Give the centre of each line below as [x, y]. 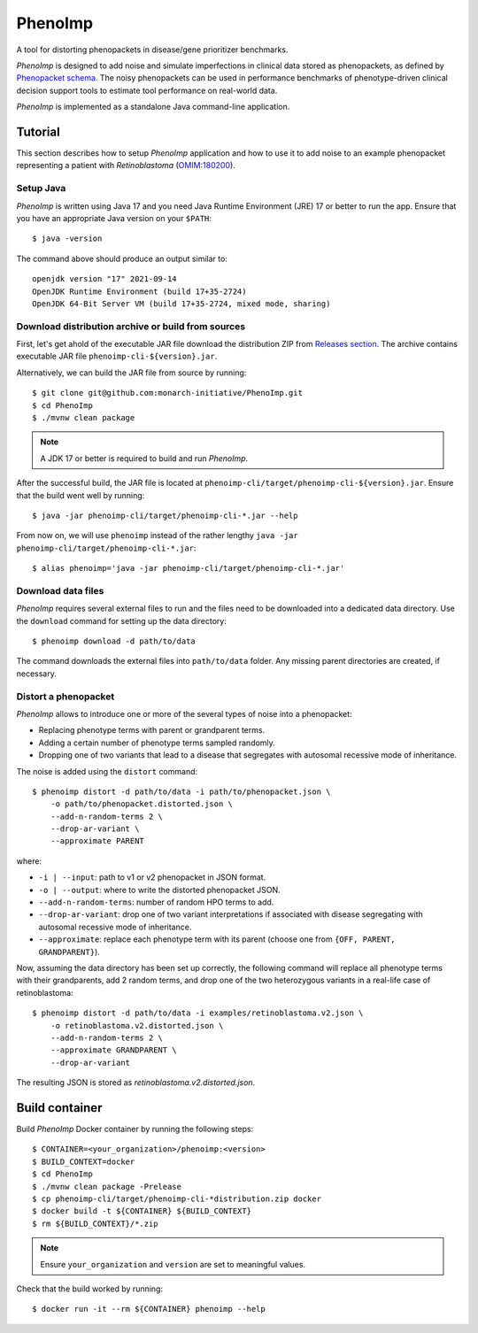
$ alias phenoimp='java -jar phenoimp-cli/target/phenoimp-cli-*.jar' [189, 568]
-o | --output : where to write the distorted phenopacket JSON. [159, 890]
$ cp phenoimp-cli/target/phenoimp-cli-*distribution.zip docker [177, 1198]
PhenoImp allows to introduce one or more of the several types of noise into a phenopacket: [185, 713]
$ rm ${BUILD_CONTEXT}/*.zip [95, 1223]
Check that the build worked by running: [90, 1289]
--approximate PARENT [97, 841]
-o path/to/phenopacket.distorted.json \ [142, 804]
